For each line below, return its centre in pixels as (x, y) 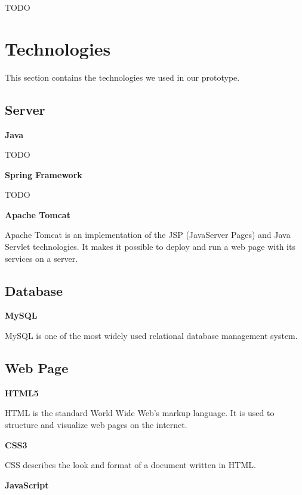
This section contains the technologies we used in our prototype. (122, 77)
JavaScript (27, 485)
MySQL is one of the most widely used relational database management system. (151, 336)
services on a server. (41, 258)
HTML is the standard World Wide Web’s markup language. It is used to (140, 413)
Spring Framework (44, 174)
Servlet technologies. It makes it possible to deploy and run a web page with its (150, 247)
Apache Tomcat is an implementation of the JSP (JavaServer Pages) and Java (148, 235)
